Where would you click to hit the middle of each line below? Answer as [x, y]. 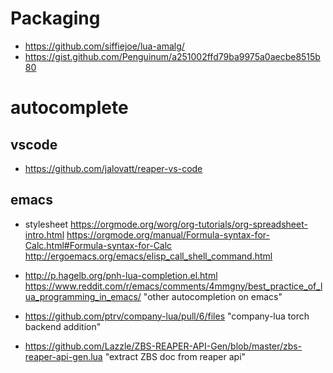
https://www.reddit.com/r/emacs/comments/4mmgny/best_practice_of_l [173, 286]
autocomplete [69, 108]
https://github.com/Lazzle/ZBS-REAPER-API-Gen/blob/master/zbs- [163, 346]
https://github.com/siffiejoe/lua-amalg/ [104, 46]
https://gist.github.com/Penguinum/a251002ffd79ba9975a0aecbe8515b [172, 56]
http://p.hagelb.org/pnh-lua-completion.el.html [121, 275]
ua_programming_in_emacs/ [83, 296]
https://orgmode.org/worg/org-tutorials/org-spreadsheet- [189, 224]
